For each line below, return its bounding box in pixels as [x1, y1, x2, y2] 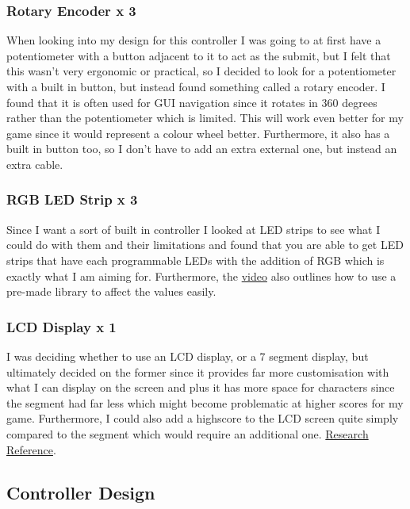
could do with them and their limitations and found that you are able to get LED [6, 236, 404, 253]
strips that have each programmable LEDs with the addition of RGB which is [6, 251, 385, 268]
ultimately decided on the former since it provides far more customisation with [6, 363, 389, 380]
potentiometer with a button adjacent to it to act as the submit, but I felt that [6, 47, 391, 63]
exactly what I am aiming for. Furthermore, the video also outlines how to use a [6, 267, 397, 284]
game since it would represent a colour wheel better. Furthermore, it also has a [6, 124, 390, 141]
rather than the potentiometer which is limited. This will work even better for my [6, 109, 404, 126]
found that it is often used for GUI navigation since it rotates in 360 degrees [6, 94, 377, 110]
